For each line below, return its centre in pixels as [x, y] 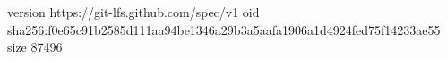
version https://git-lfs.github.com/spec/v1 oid [133, 12]
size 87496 [35, 47]
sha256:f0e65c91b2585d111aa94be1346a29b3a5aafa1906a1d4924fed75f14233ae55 [224, 29]
